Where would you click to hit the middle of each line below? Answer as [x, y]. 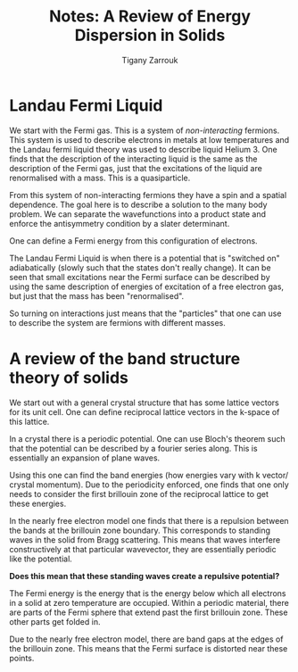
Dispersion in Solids [150, 35]
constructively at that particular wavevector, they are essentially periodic [143, 549]
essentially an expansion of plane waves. [85, 458]
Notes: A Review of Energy [150, 17]
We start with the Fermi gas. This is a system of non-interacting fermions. [145, 130]
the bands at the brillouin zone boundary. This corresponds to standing [140, 530]
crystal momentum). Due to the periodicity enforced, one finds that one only [149, 485]
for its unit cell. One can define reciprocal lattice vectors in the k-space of [145, 411]
